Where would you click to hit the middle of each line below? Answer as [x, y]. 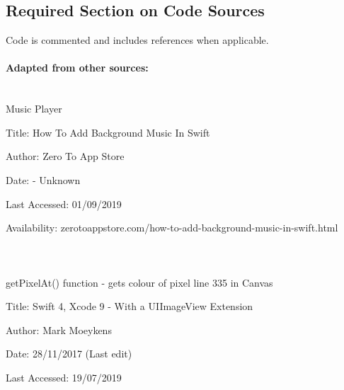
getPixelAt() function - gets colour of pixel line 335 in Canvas [139, 282]
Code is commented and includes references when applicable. [137, 40]
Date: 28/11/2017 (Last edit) [69, 354]
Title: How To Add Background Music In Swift [108, 132]
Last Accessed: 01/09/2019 [64, 203]
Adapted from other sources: [77, 68]
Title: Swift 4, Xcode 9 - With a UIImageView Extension [130, 306]
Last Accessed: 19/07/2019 [64, 377]
